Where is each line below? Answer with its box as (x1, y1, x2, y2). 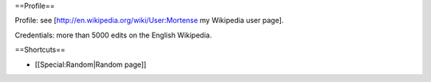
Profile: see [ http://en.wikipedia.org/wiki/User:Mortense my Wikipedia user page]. (14, 16, 284, 25)
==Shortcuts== (14, 45, 65, 55)
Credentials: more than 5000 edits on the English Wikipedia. (14, 30, 212, 40)
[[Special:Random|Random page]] (34, 60, 147, 69)
